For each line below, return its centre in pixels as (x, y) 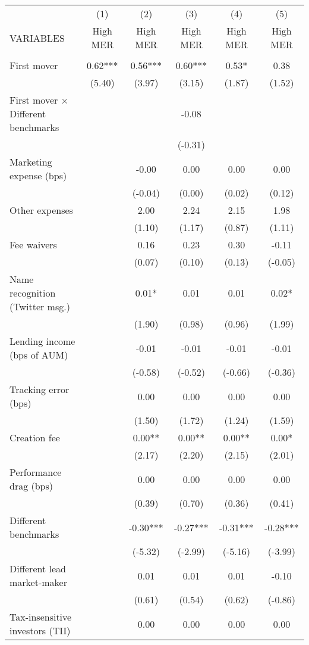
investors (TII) (40, 630)
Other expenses (41, 210)
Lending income (42, 341)
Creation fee (35, 437)
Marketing (31, 162)
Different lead (38, 568)
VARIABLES (37, 38)
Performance (36, 472)
